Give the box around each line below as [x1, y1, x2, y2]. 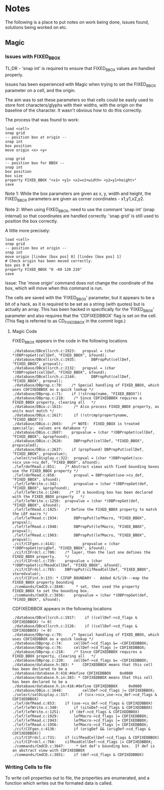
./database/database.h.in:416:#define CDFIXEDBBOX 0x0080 [12, 684, 142, 689]
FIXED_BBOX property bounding [12, 580, 74, 585]
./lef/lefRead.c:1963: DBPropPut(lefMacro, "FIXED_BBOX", [12, 533, 146, 538]
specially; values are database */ [12, 426, 87, 431]
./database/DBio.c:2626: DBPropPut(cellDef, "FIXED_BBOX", [12, 439, 144, 444]
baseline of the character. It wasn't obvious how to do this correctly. [5, 107, 142, 113]
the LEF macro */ [12, 511, 48, 517]
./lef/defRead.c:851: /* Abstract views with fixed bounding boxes [12, 464, 160, 469]
